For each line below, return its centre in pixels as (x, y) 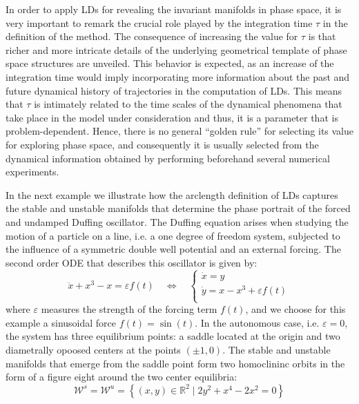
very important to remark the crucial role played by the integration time (159, 22)
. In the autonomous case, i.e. (257, 322)
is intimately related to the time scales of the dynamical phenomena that (188, 104)
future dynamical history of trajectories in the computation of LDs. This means (174, 90)
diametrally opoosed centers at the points (93, 349)
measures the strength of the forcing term (129, 309)
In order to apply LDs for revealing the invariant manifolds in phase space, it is (174, 9)
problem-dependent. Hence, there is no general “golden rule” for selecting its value (180, 131)
